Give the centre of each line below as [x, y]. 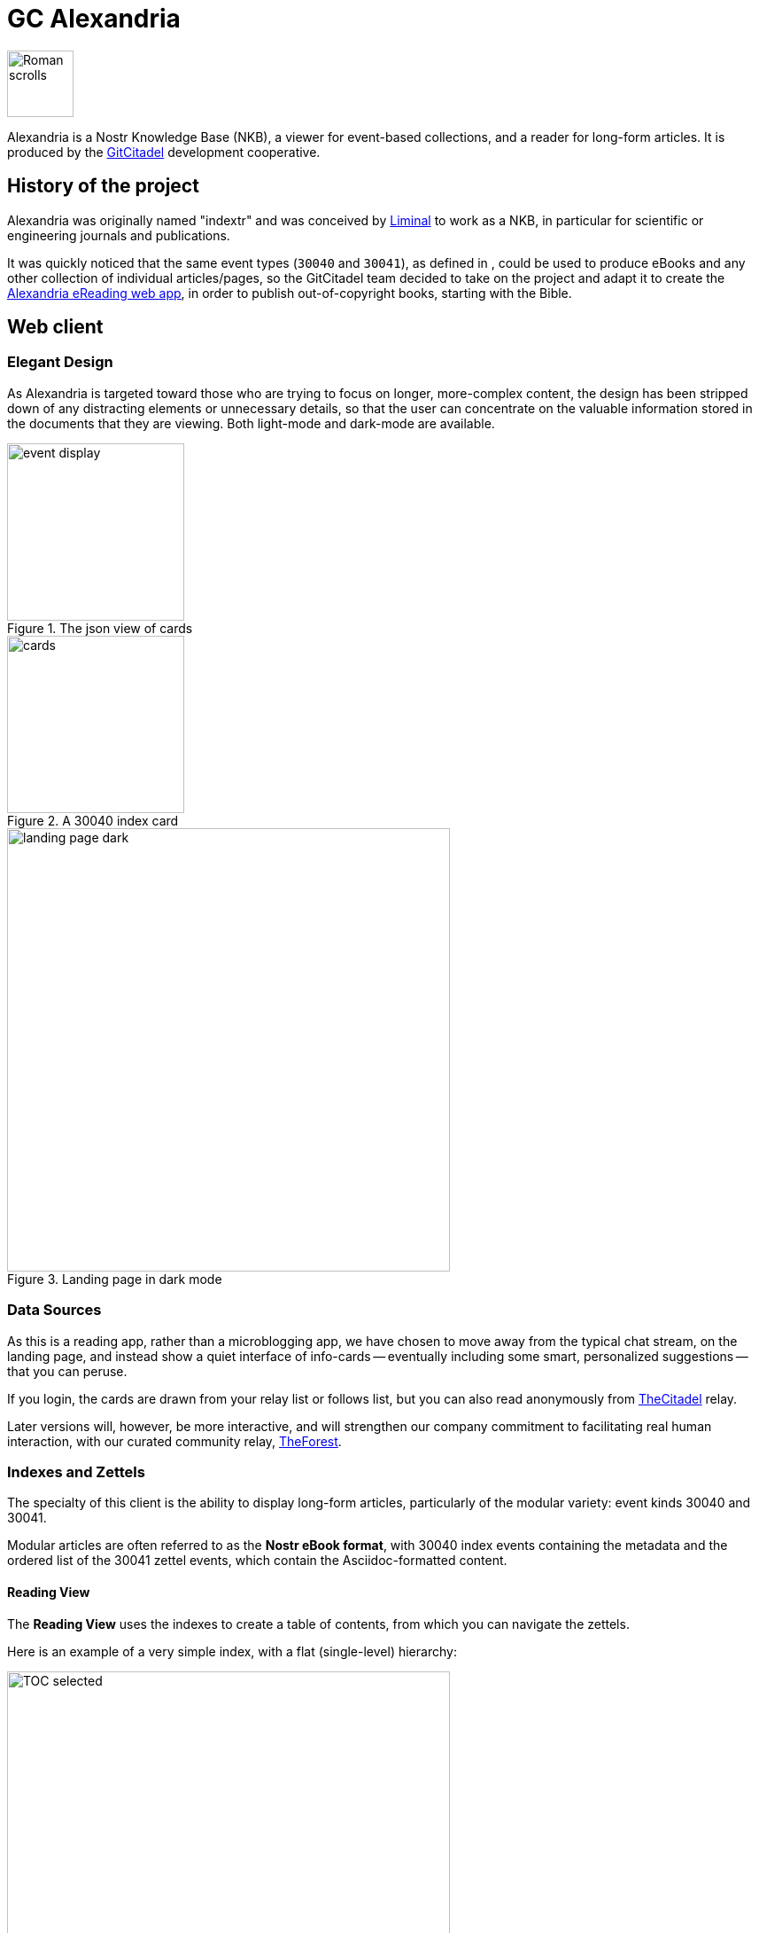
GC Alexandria [94, 19]
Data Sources [54, 1310]
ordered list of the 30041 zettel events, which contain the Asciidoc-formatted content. [257, 1561]
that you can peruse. [67, 1371]
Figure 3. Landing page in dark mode [115, 1279]
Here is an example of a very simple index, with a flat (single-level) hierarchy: [232, 1651]
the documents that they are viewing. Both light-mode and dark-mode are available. [251, 423]
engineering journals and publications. [119, 235]
